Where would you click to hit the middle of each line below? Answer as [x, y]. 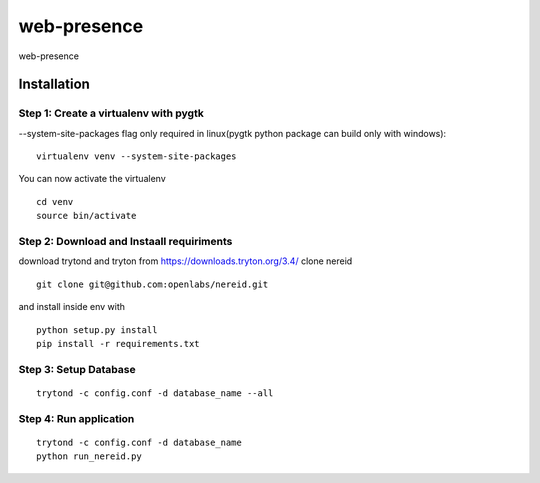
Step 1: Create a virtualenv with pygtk [111, 113]
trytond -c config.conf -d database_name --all [155, 393]
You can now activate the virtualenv [92, 179]
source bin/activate [86, 216]
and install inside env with [71, 307]
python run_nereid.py [89, 456]
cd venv [55, 201]
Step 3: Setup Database [77, 369]
